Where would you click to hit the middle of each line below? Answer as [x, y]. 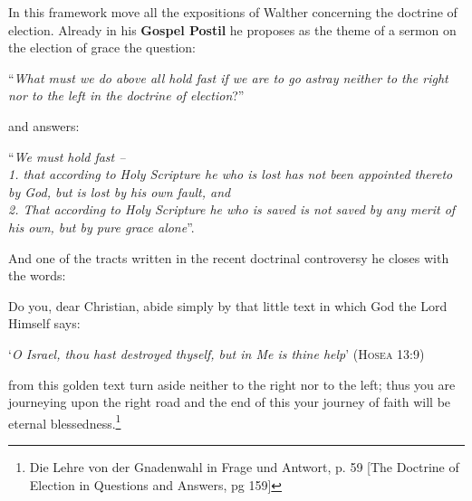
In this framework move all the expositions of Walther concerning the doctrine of [233, 12]
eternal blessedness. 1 [65, 421]
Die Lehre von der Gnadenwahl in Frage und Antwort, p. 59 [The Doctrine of [244, 466]
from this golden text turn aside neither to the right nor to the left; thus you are [232, 384]
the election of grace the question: [102, 47]
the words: [37, 275]
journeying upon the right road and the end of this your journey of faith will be [230, 402]
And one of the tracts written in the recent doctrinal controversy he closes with [229, 257]
